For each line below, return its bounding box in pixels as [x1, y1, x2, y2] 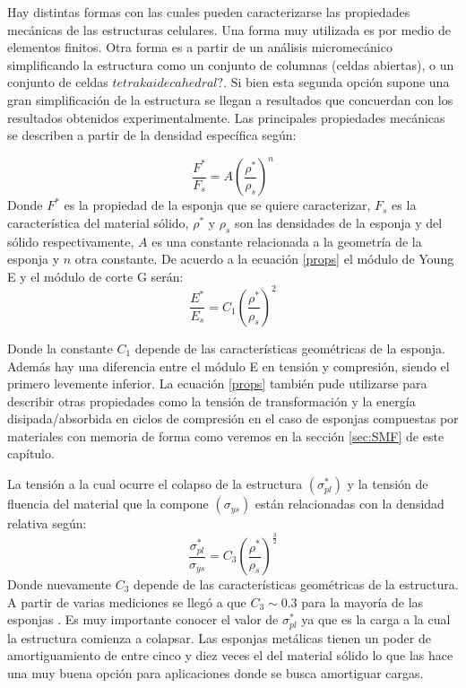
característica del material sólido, [7, 213, 189, 231]
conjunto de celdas [7, 73, 108, 91]
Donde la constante [7, 338, 113, 357]
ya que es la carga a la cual [301, 610, 451, 629]
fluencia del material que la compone [7, 494, 209, 513]
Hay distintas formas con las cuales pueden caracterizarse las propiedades [7, 3, 410, 21]
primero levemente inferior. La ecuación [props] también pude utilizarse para [7, 374, 427, 393]
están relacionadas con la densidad [255, 494, 444, 513]
